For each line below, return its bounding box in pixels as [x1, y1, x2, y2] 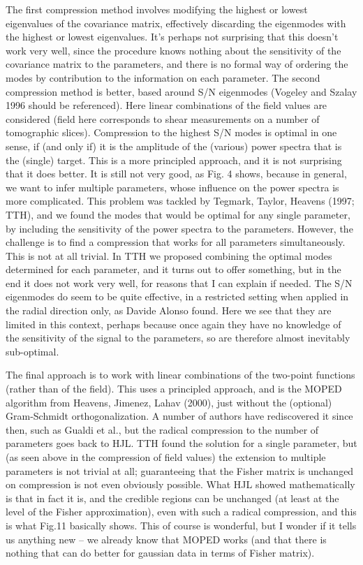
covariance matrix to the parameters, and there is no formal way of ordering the [6, 57, 348, 71]
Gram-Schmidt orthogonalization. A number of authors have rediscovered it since [6, 409, 353, 423]
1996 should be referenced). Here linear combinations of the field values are [6, 98, 327, 112]
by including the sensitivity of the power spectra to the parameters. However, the [6, 221, 353, 235]
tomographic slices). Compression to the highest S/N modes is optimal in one [6, 125, 337, 140]
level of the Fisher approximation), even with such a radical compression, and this [6, 504, 357, 519]
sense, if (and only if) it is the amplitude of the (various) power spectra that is [6, 138, 342, 153]
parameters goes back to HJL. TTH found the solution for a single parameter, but [6, 436, 357, 450]
